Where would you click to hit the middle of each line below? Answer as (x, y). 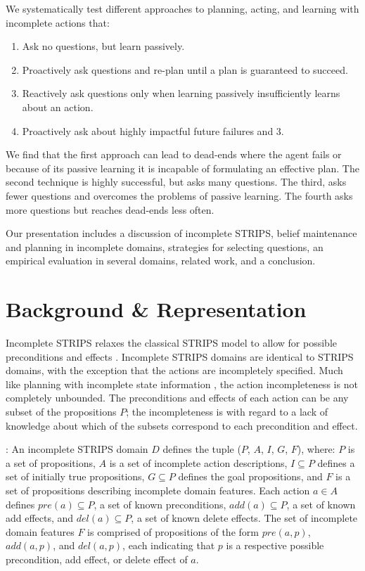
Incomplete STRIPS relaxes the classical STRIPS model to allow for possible (171, 343)
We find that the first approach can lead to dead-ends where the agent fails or (174, 154)
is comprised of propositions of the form (173, 531)
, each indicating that (169, 545)
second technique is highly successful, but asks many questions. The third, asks (176, 182)
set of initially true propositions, (75, 476)
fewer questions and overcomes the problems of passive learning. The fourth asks (179, 195)
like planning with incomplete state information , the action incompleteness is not (182, 384)
